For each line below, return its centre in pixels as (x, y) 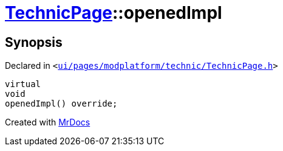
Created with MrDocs (48, 122)
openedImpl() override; (61, 104)
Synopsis (34, 42)
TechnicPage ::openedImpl (114, 13)
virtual (23, 84)
